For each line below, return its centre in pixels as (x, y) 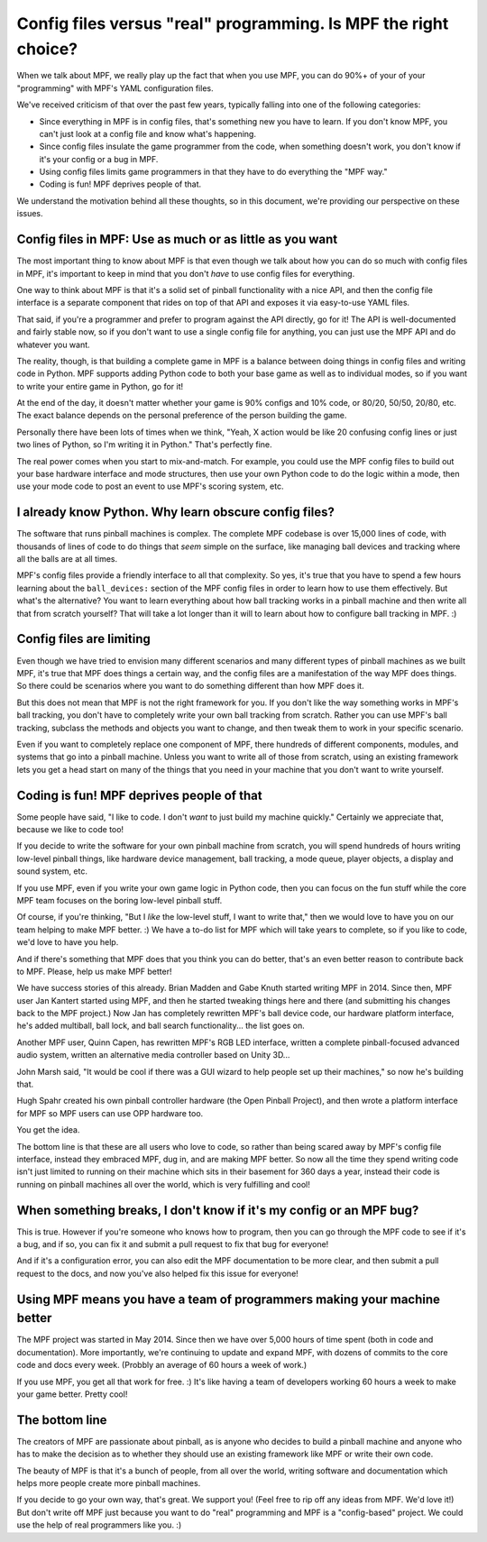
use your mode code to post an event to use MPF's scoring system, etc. (150, 486)
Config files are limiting (83, 639)
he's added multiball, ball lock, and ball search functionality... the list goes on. (161, 1026)
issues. (30, 214)
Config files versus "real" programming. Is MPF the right (233, 23)
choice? (47, 49)
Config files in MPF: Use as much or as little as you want (177, 239)
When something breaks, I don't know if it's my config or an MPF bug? (218, 1210)
